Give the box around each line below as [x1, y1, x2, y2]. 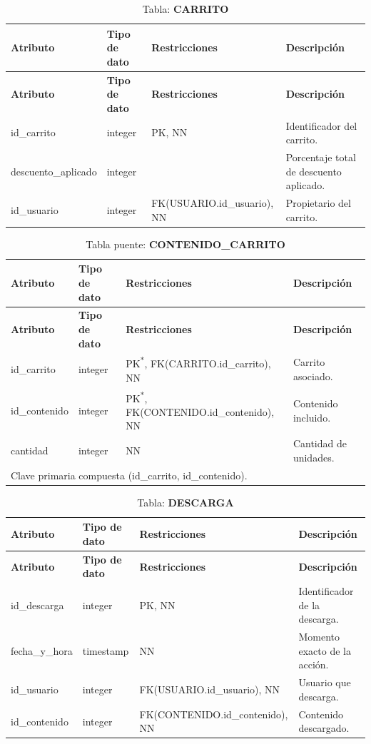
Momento [298, 629, 340, 644]
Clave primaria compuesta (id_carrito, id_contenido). [11, 467, 248, 482]
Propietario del [285, 195, 351, 210]
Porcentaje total [285, 150, 356, 165]
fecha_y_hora [11, 643, 73, 658]
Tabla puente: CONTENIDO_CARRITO [86, 236, 285, 251]
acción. [298, 657, 329, 672]
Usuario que [298, 675, 351, 690]
